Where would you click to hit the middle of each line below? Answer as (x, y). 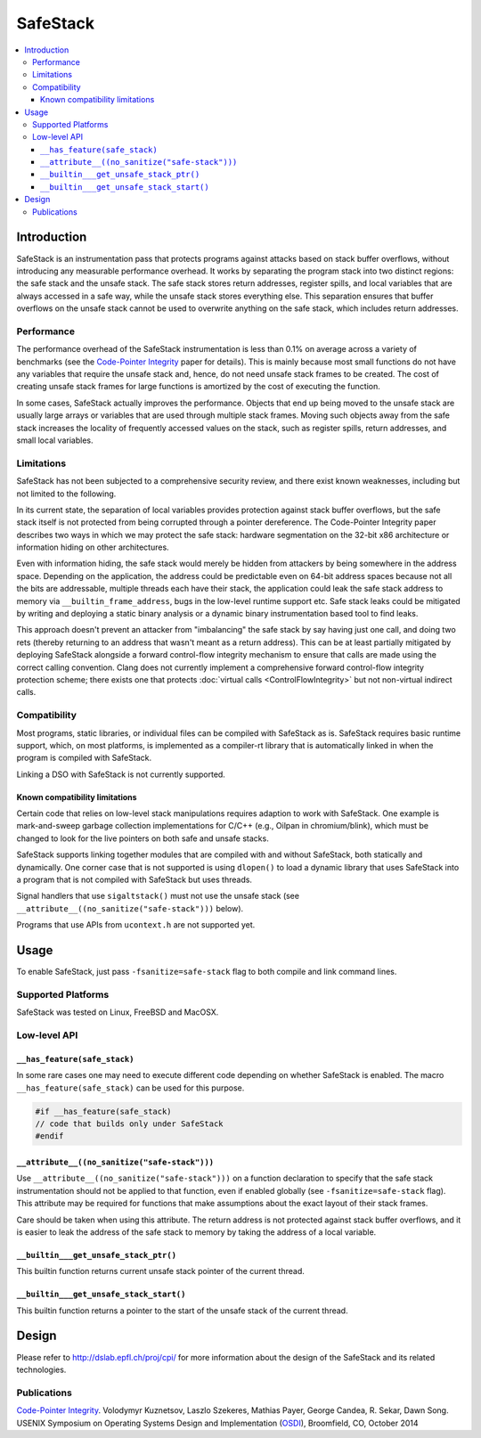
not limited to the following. (66, 494)
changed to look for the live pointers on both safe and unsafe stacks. (143, 838)
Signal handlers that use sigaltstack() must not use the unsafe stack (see (158, 896)
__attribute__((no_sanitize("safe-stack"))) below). (130, 908)
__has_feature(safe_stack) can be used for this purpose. (130, 1088)
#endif (49, 1136)
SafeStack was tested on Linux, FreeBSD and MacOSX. (118, 1012)
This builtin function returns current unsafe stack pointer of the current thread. (160, 1271)
